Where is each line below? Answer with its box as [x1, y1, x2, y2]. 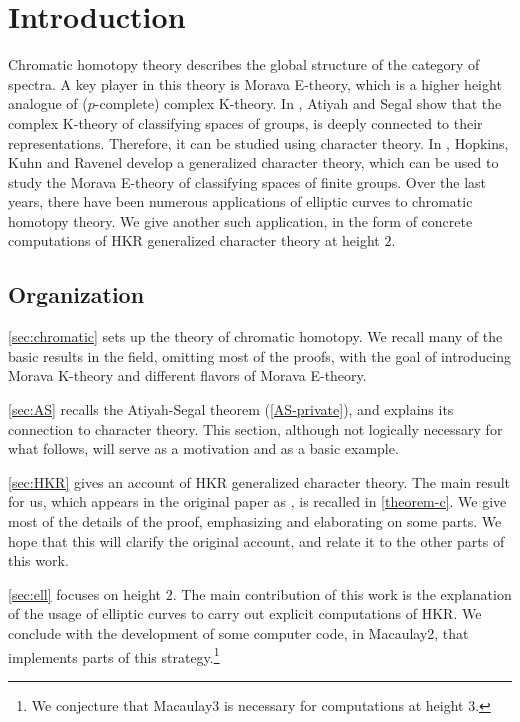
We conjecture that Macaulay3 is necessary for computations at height [31, 694, 464, 715]
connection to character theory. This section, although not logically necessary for [8, 418, 503, 439]
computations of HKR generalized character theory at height [8, 230, 380, 251]
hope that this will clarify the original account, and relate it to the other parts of [8, 530, 505, 551]
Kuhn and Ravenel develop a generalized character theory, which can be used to [8, 152, 499, 173]
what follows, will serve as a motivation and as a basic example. [8, 438, 399, 459]
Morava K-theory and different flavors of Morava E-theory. [8, 365, 367, 386]
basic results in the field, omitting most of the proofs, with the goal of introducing [8, 345, 511, 366]
